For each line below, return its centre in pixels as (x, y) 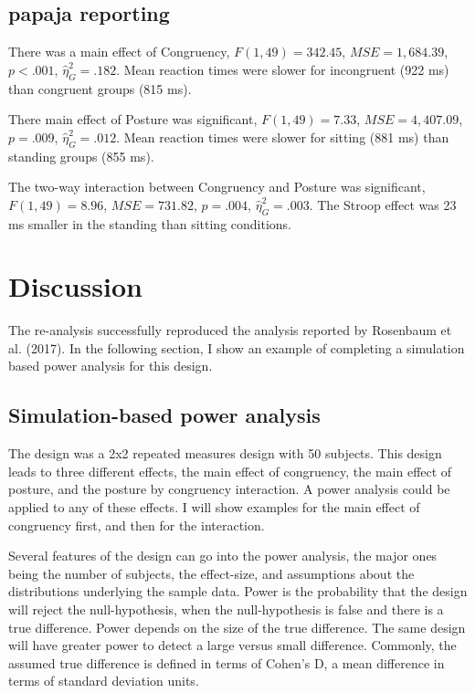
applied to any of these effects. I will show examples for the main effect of (214, 507)
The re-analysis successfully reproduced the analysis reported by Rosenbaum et (230, 330)
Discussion (75, 286)
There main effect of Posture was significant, (133, 119)
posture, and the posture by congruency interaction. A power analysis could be (229, 489)
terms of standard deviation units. (104, 681)
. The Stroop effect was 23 (383, 204)
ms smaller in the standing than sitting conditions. (150, 223)
